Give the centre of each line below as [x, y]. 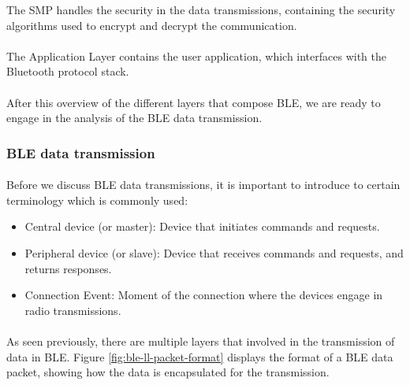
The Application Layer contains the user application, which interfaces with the [196, 56]
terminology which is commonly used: [97, 200]
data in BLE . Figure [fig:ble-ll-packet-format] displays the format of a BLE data [200, 356]
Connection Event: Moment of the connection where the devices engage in [204, 295]
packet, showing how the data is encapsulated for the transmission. [168, 372]
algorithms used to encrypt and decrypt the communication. [152, 25]
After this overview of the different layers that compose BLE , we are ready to [194, 102]
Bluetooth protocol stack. [68, 71]
